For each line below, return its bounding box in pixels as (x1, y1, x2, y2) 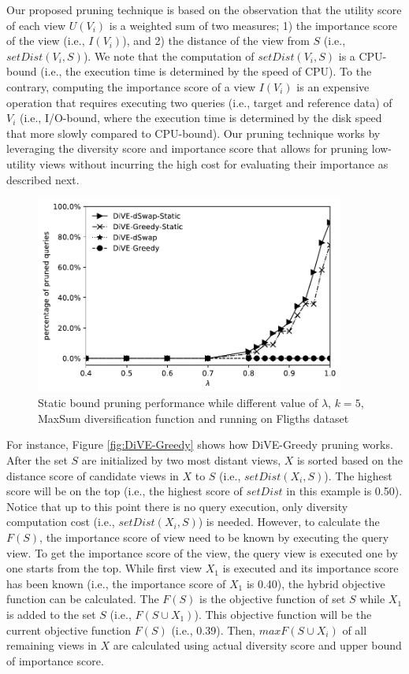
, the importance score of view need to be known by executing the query (39, 528, 389, 545)
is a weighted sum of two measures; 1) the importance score (109, 17, 397, 33)
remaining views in (6, 637, 97, 654)
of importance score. (6, 652, 104, 668)
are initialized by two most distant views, (81, 451, 281, 468)
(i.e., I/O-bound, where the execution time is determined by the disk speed (20, 109, 382, 126)
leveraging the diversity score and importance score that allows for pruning (6, 140, 369, 157)
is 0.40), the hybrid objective (246, 575, 385, 591)
